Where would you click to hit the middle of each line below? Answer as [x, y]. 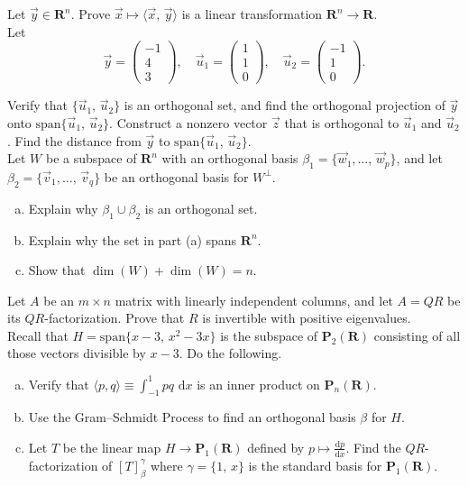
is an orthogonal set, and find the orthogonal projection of [284, 105]
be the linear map [112, 447]
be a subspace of [91, 158]
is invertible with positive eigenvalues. [307, 318]
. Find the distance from [74, 140]
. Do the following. [230, 353]
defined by [276, 447]
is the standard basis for [315, 465]
